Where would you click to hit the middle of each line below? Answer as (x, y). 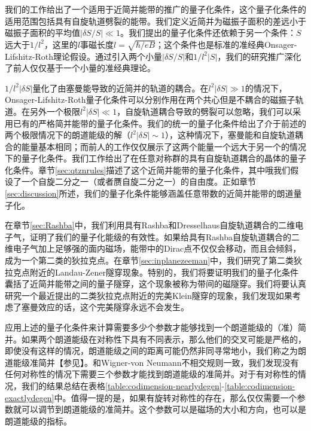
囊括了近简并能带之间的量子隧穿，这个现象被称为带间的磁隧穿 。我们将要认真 (155, 284)
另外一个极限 (55, 111)
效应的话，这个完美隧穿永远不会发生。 (113, 307)
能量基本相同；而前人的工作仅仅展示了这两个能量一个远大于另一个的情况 (164, 146)
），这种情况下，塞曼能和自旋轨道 (230, 135)
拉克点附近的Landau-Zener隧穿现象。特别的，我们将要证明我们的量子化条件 (152, 272)
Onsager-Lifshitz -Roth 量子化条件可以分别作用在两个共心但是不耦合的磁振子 (150, 100)
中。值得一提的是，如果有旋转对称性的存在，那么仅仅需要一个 (176, 397)
